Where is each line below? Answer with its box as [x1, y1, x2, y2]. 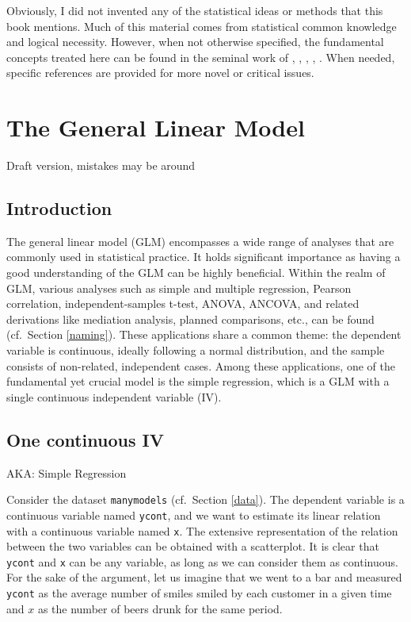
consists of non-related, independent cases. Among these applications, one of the [6, 357, 395, 374]
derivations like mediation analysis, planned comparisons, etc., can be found [6, 310, 375, 327]
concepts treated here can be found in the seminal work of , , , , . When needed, [6, 48, 395, 65]
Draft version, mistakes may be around [6, 157, 196, 174]
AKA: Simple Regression [6, 464, 127, 481]
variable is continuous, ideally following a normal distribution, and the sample [6, 342, 385, 359]
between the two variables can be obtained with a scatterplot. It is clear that [6, 538, 379, 555]
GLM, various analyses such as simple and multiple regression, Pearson [6, 279, 352, 296]
